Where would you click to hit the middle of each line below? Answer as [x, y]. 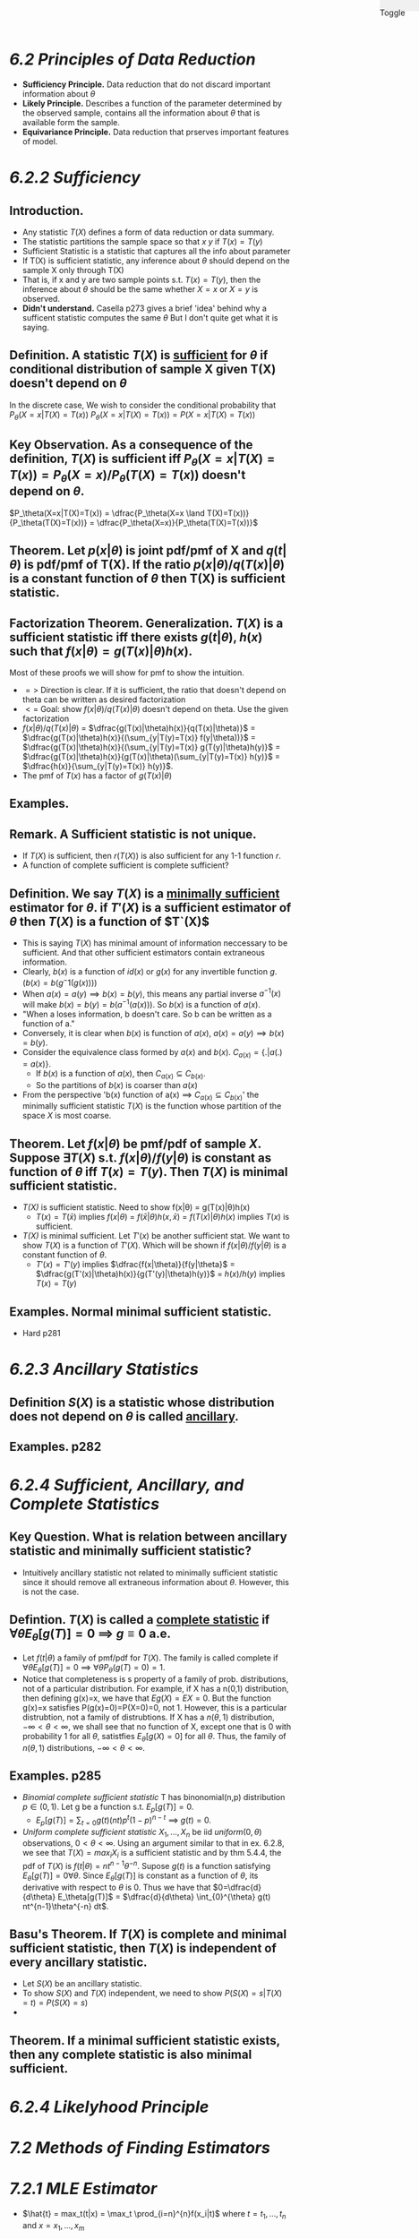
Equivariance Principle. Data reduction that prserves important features [155, 132]
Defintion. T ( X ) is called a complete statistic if [140, 1620]
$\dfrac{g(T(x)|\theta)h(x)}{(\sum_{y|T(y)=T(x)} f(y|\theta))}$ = [139, 737]
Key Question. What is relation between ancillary [149, 1537]
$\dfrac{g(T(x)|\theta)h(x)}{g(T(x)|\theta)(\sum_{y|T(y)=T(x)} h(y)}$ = [151, 756]
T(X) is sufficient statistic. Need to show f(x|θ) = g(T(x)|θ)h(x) [136, 1207]
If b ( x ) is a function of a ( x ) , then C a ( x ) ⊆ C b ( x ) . [120, 1074]
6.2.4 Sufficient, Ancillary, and [127, 1485]
